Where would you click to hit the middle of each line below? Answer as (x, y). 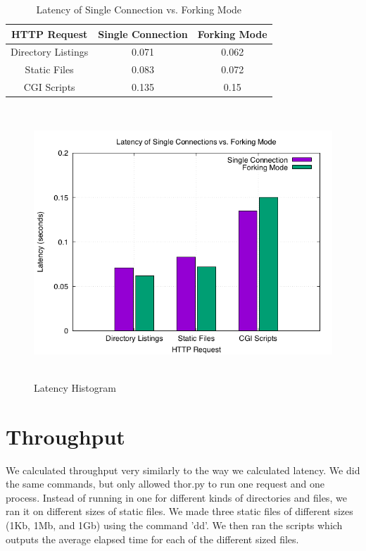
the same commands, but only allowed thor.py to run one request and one (165, 484)
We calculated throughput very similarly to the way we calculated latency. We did (183, 470)
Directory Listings (50, 52)
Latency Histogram (75, 387)
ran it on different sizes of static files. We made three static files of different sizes (179, 511)
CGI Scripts (49, 87)
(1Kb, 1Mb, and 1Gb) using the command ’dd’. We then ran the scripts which (174, 525)
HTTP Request (50, 33)
